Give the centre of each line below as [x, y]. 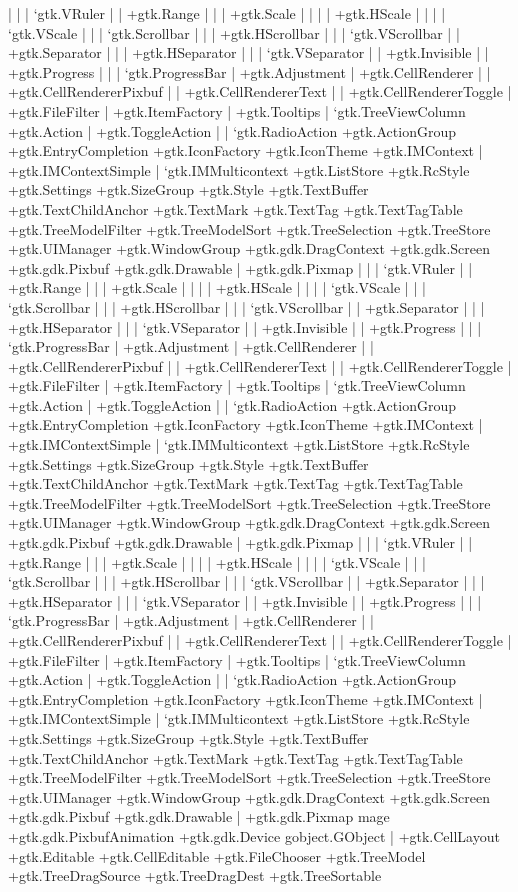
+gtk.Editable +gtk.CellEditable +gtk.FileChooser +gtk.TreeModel [217, 855]
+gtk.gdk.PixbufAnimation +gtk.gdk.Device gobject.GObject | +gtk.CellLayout [254, 835]
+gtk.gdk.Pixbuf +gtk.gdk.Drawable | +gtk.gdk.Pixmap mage [199, 816]
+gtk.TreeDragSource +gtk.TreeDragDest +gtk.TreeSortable [195, 875]
